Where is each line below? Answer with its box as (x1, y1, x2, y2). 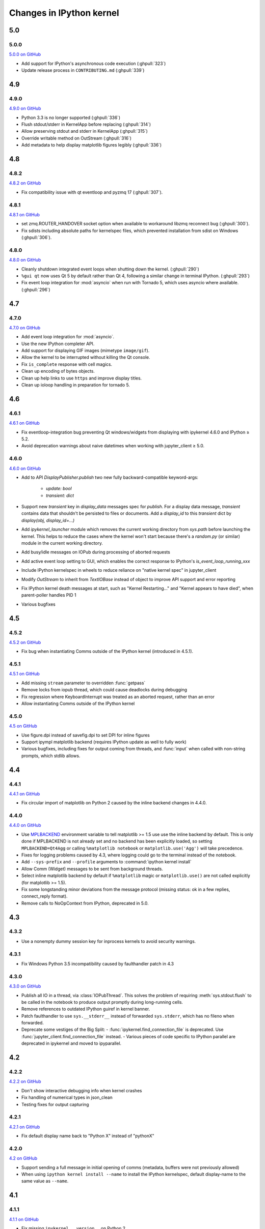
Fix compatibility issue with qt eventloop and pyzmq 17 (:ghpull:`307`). (21, 189, 163, 195)
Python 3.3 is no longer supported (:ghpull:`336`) (21, 115, 120, 120)
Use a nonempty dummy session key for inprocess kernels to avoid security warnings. (21, 938, 196, 944)
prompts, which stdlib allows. (21, 753, 80, 759)
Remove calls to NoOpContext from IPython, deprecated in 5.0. (21, 900, 149, 906)
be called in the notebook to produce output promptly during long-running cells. (21, 999, 184, 1005)
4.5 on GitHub (9, 723, 37, 729)
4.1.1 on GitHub (9, 1216, 39, 1222)
